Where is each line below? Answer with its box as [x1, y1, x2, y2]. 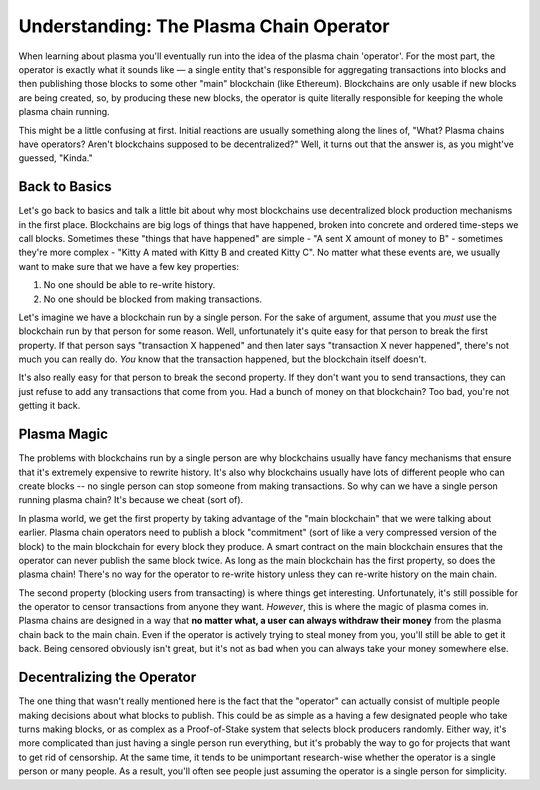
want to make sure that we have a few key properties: [18, 260, 240, 272]
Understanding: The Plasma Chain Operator [18, 15, 390, 37]
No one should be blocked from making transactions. [43, 293, 263, 305]
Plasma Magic [18, 426, 109, 443]
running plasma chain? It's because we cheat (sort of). [18, 494, 244, 506]
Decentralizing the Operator [18, 669, 197, 686]
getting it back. [18, 400, 81, 412]
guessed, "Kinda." [18, 152, 94, 164]
